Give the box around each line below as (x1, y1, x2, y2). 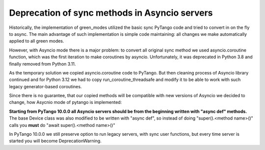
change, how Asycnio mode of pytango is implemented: (9, 100, 122, 105)
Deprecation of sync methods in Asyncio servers (9, 7, 213, 18)
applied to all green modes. (9, 38, 64, 44)
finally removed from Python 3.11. (9, 61, 76, 67)
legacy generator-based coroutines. (9, 83, 82, 89)
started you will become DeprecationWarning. (9, 138, 102, 144)
